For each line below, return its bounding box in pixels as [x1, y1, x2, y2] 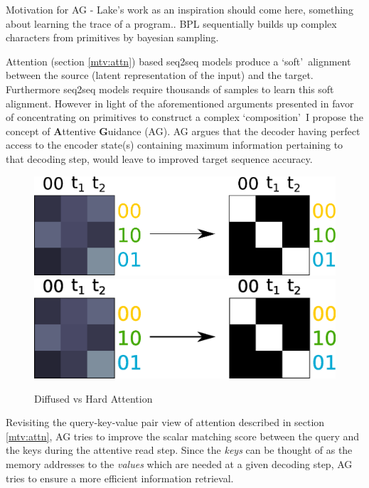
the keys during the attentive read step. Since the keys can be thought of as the [6, 442, 353, 457]
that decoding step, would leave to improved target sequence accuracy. [6, 151, 313, 166]
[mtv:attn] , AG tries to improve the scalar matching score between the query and [6, 428, 360, 443]
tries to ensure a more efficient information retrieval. [6, 470, 234, 485]
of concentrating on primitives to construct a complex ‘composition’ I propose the [6, 110, 363, 124]
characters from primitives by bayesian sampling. [6, 30, 219, 45]
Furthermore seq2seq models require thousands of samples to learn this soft [6, 81, 334, 96]
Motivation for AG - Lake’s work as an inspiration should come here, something [6, 2, 353, 16]
